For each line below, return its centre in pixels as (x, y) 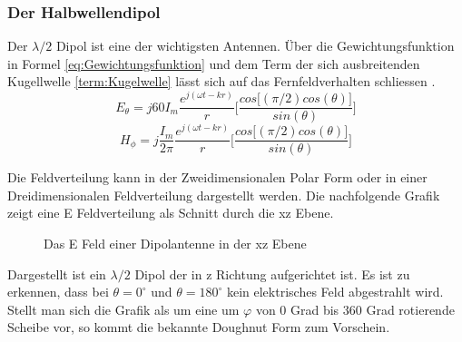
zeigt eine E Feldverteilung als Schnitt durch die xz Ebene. (171, 213)
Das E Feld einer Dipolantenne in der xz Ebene (175, 244)
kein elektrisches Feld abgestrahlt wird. (335, 292)
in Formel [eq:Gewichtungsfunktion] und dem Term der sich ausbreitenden (214, 63)
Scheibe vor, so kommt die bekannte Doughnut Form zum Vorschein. (199, 327)
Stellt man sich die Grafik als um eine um (123, 309)
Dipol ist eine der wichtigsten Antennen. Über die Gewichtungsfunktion (255, 46)
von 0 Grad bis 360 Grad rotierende (355, 309)
